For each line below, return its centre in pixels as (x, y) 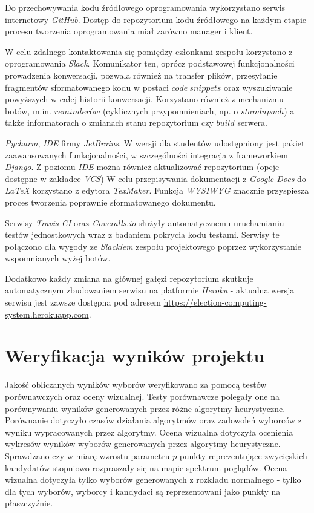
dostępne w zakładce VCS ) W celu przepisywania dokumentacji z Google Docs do (155, 178)
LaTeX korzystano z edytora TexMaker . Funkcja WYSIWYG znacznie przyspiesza (157, 190)
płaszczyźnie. (29, 503)
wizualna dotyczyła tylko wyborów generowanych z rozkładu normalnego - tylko (153, 479)
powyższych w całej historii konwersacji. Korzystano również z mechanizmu (144, 99)
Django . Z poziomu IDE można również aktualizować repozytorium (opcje (142, 167)
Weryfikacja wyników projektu (135, 355)
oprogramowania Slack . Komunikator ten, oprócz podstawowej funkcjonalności (150, 63)
